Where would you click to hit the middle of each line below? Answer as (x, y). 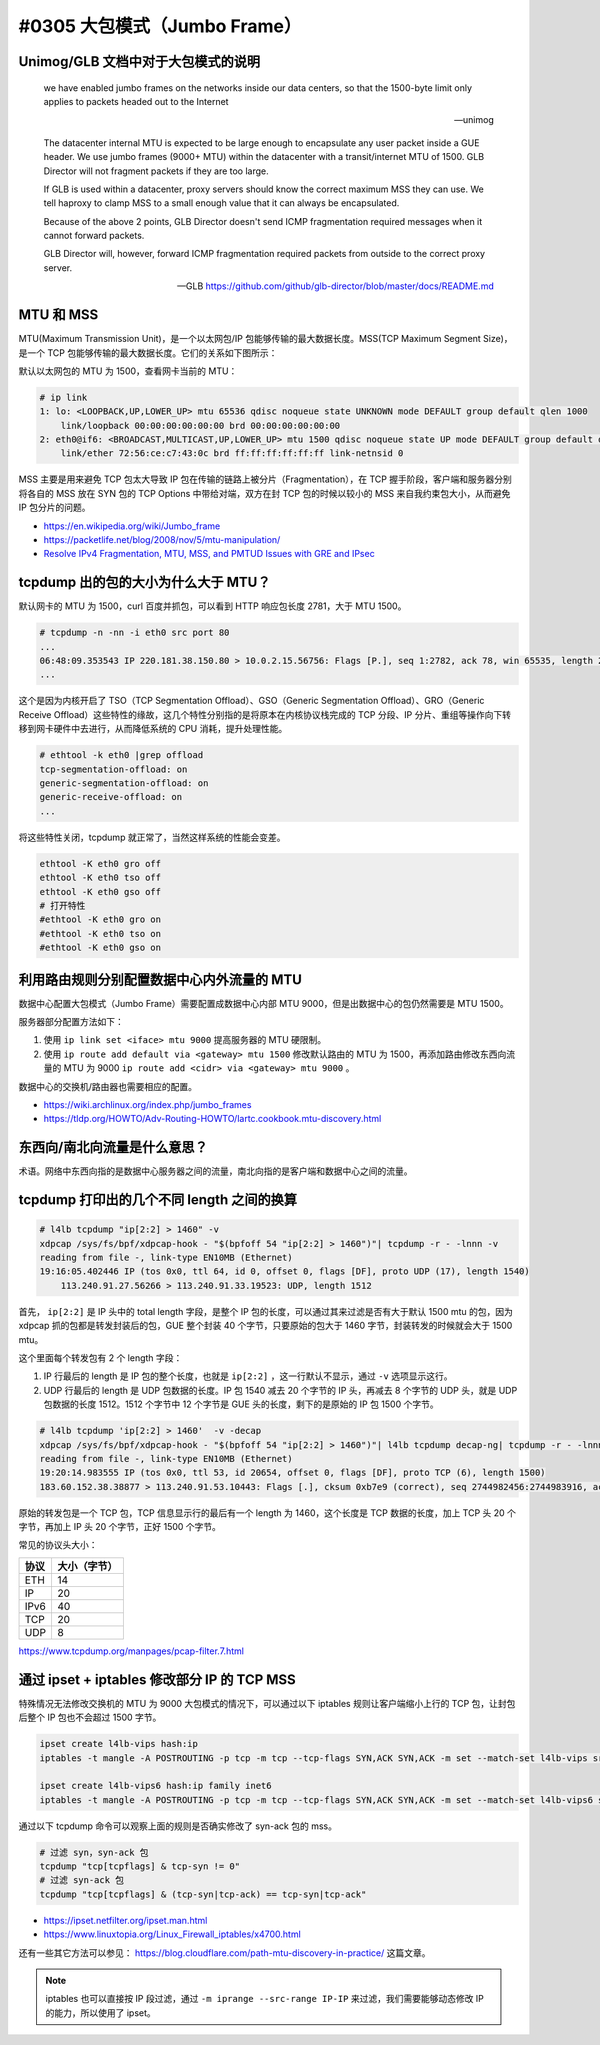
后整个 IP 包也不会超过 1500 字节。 (90, 1717)
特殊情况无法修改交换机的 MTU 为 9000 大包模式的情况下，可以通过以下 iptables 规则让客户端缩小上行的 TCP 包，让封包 (267, 1703)
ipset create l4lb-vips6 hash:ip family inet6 (155, 1786)
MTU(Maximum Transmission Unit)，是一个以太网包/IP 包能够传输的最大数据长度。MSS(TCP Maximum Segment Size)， (266, 339)
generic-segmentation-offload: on (124, 783)
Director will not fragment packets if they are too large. (156, 171)
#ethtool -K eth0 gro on (100, 919)
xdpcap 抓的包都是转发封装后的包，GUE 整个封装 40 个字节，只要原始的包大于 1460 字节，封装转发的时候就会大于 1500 (265, 1326)
